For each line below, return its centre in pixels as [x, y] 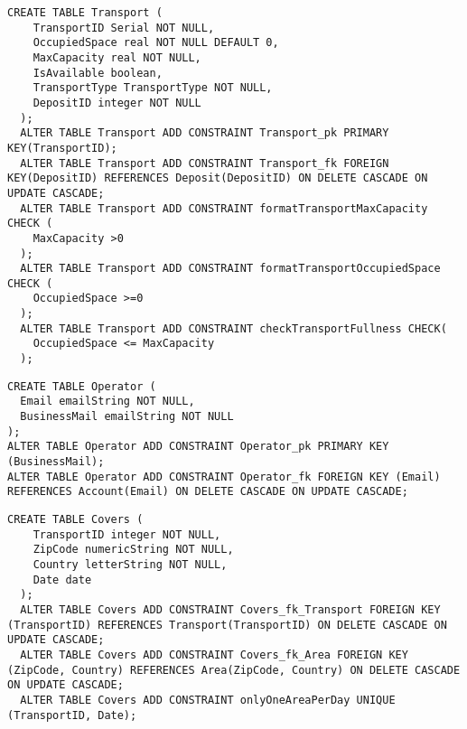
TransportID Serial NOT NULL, [124, 28]
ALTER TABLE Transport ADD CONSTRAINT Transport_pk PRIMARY [205, 133]
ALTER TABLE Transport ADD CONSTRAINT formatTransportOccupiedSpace [230, 269]
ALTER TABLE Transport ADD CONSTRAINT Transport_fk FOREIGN [205, 163]
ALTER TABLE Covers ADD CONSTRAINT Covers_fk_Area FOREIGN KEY [214, 654]
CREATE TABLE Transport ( [85, 13]
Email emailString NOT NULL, [107, 402]
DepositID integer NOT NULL [117, 103]
